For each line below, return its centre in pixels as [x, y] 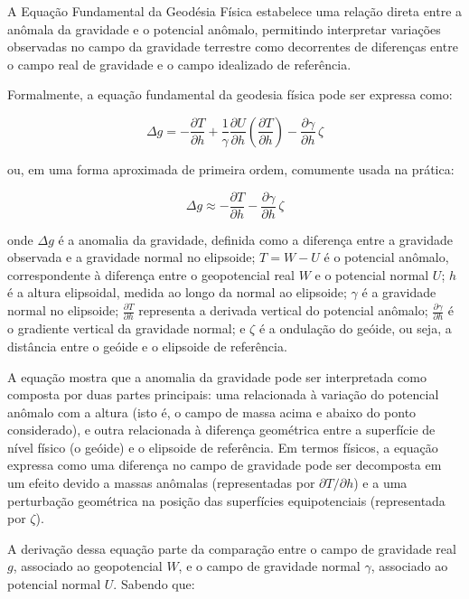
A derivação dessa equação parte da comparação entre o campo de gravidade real [232, 548]
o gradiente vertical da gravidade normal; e [127, 328]
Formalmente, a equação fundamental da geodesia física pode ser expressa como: [230, 94]
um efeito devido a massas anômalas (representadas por [161, 483]
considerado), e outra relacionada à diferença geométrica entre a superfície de [221, 430]
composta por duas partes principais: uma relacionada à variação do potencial [223, 394]
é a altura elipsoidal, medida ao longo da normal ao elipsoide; [177, 292]
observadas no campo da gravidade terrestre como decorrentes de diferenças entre [233, 47]
